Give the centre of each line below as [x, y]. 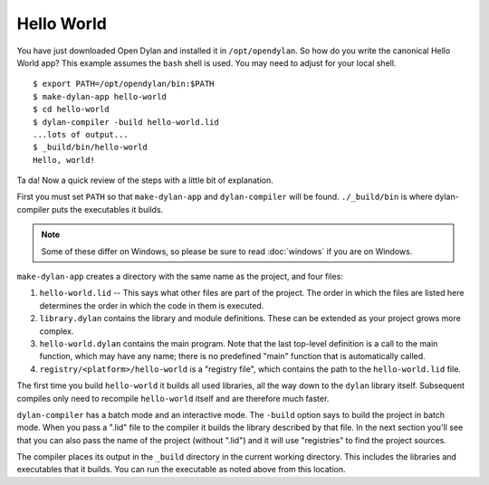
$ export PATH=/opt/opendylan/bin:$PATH [124, 84]
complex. [57, 331]
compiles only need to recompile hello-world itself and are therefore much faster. [173, 398]
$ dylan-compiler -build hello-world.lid [126, 122]
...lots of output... [81, 134]
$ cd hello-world [71, 109]
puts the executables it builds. [107, 209]
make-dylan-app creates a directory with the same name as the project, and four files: [180, 277]
